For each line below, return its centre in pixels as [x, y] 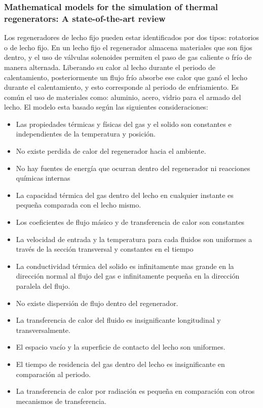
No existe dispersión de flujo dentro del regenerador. [97, 303]
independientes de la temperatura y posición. [86, 134]
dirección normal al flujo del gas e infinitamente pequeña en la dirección [128, 276]
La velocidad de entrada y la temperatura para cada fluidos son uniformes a [134, 239]
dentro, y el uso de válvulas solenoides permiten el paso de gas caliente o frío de [128, 57]
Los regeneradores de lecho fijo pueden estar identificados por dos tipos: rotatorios [132, 37]
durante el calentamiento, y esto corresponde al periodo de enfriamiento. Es [122, 87]
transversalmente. [43, 330]
